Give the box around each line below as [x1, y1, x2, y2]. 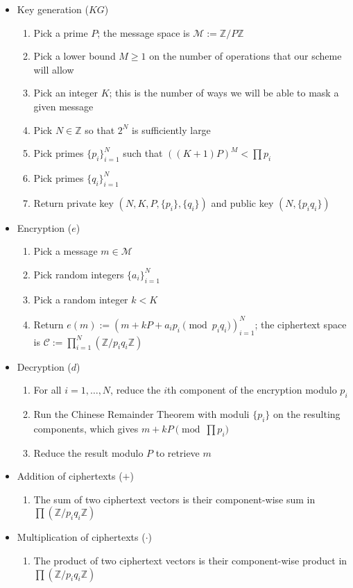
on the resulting [273, 407, 341, 421]
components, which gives [33, 421, 139, 435]
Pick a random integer [33, 292, 128, 306]
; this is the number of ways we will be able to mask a [109, 85, 339, 100]
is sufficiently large [132, 122, 211, 137]
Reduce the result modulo [33, 445, 144, 460]
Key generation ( [17, 2, 89, 16]
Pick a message [33, 244, 98, 258]
